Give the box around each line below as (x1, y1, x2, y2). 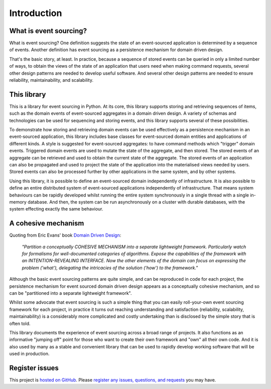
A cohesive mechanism (9, 219, 84, 228)
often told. (9, 320, 31, 326)
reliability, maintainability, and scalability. (9, 77, 94, 83)
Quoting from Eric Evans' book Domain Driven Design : (9, 232, 121, 238)
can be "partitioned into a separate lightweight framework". (9, 290, 132, 296)
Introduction (9, 8, 62, 19)
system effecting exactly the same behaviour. (9, 206, 103, 212)
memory (9, 199, 27, 205)
